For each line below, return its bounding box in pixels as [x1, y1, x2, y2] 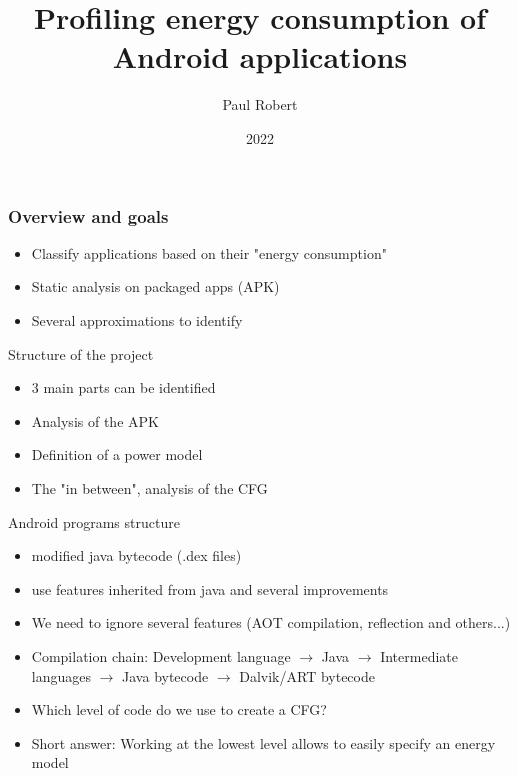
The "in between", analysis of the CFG [31, 477, 268, 498]
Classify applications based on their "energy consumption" [31, 242, 387, 263]
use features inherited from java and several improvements [31, 578, 389, 599]
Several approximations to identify [31, 309, 243, 330]
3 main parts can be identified [31, 377, 216, 398]
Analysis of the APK [31, 410, 159, 431]
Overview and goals [8, 203, 169, 228]
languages [31, 665, 91, 686]
